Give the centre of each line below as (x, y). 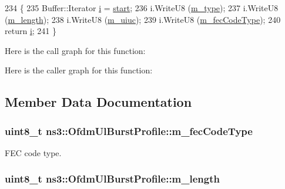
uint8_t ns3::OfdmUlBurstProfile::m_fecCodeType (129, 131)
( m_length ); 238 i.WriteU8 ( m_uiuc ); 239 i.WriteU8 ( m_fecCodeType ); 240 (143, 19)
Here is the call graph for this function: (75, 50)
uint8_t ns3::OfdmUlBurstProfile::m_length (112, 179)
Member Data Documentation (98, 102)
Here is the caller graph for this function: (79, 70)
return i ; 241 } (31, 31)
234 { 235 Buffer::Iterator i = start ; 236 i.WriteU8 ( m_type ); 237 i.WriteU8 (142, 8)
